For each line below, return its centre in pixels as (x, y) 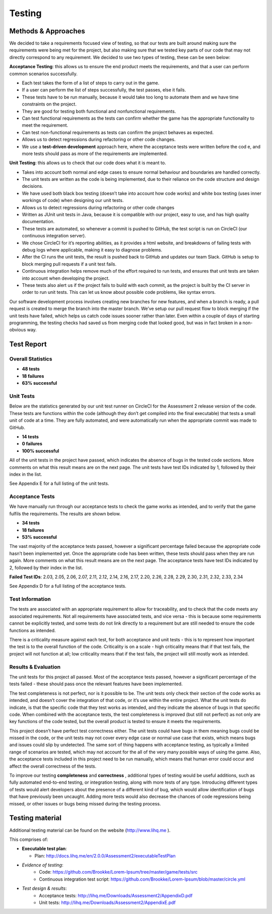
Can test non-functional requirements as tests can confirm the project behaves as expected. (118, 132)
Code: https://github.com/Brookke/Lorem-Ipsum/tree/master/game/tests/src (118, 872)
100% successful (41, 451)
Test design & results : (44, 888)
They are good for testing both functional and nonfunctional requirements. (99, 111)
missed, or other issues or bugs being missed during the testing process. (85, 803)
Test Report (28, 344)
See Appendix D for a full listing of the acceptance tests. (68, 586)
